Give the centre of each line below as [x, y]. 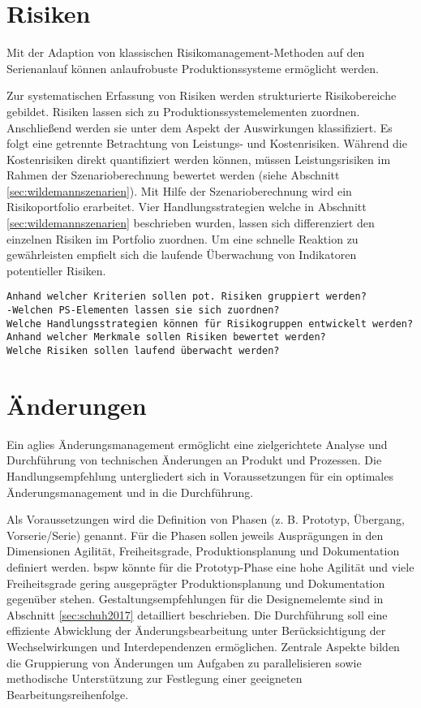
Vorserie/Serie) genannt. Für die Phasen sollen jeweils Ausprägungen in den [195, 535]
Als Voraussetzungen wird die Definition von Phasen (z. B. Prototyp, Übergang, [206, 519]
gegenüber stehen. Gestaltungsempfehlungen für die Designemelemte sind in [195, 599]
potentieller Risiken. [56, 270]
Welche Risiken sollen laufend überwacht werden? [143, 351]
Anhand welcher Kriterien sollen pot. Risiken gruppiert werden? [187, 297]
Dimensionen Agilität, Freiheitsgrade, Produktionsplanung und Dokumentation [203, 551]
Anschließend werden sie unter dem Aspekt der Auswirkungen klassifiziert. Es [200, 127]
